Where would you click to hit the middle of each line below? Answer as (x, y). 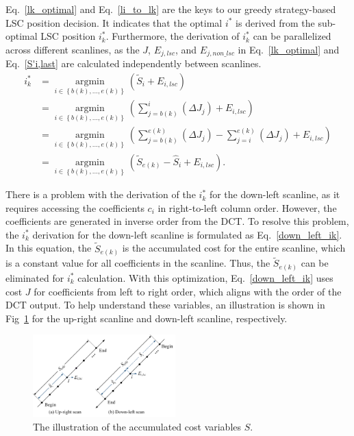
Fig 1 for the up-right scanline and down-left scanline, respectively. (147, 318)
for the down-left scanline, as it (275, 194)
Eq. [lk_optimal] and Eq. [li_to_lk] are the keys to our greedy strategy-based (171, 9)
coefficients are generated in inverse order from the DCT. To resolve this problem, (177, 221)
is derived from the (275, 22)
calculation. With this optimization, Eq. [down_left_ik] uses (205, 277)
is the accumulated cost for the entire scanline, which (234, 248)
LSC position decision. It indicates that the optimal (114, 22)
